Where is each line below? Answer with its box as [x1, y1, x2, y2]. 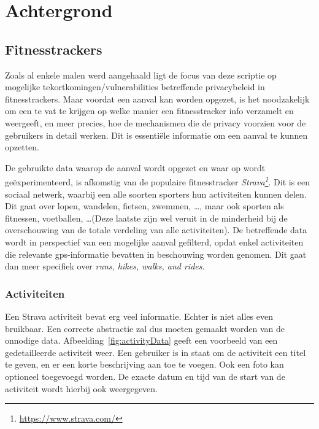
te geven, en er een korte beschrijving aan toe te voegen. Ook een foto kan [5, 358, 284, 371]
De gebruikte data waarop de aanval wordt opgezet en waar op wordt [5, 161, 266, 174]
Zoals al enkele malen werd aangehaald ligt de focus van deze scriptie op [5, 68, 277, 81]
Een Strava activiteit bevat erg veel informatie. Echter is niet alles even [5, 309, 273, 322]
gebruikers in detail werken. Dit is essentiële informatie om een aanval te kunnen [5, 128, 308, 141]
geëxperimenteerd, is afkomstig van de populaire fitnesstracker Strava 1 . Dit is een [5, 174, 310, 188]
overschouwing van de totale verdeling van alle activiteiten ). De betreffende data [5, 223, 307, 236]
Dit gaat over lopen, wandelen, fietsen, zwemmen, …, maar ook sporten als [5, 199, 284, 212]
